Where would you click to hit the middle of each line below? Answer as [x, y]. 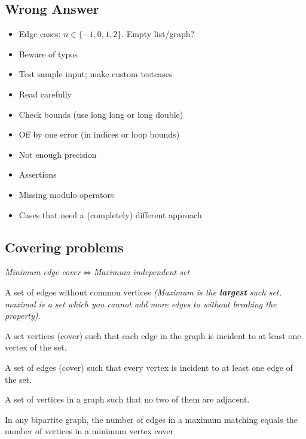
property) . [23, 315]
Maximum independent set [142, 272]
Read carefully [45, 94]
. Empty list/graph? [158, 34]
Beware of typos [48, 54]
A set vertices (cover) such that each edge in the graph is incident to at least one [153, 335]
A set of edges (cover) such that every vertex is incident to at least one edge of [149, 367]
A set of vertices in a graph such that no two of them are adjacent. [127, 399]
